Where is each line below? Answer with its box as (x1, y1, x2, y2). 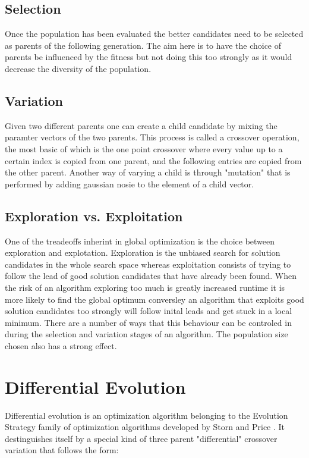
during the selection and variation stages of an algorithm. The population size (5, 328, 288, 340)
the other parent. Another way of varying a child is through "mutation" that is (5, 166, 291, 178)
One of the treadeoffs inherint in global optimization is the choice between (5, 234, 275, 247)
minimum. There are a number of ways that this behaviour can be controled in (5, 316, 292, 328)
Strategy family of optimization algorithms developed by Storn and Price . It (5, 421, 285, 433)
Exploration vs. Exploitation (5, 206, 183, 225)
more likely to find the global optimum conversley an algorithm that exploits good (5, 293, 304, 305)
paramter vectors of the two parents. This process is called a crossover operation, (5, 131, 299, 143)
